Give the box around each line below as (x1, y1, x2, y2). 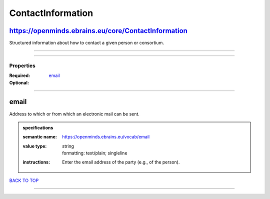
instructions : (22, 159, 50, 165)
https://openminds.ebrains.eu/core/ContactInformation (9, 26, 187, 35)
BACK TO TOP (9, 177, 39, 183)
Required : (9, 72, 30, 78)
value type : (22, 143, 47, 149)
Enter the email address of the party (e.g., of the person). (62, 159, 180, 165)
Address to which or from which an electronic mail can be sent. (9, 110, 140, 117)
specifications (22, 124, 53, 130)
